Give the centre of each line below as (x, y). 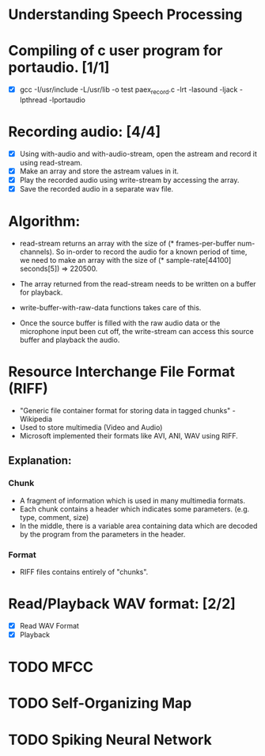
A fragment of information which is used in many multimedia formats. (132, 500)
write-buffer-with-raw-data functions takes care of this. (110, 308)
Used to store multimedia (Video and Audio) (91, 427)
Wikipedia (36, 419)
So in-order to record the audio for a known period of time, (151, 252)
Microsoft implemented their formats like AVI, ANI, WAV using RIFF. (129, 435)
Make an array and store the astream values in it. (99, 171)
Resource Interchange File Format (122, 372)
